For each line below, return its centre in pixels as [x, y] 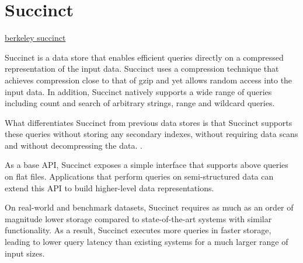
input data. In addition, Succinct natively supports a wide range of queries [138, 91]
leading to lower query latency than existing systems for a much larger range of [147, 242]
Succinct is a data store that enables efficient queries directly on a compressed [144, 57]
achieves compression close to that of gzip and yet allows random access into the [149, 80]
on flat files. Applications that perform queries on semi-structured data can [139, 176]
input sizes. [25, 253]
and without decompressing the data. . [74, 145]
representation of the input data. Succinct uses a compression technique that [142, 69]
